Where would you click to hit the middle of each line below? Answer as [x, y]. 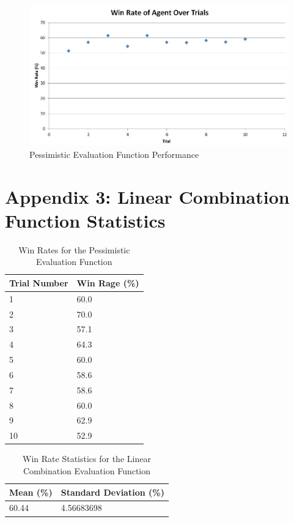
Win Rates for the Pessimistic [74, 249]
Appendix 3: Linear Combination [147, 196]
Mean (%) [31, 492]
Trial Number [39, 282]
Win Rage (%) [108, 282]
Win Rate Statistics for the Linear [87, 459]
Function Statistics [85, 220]
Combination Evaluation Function [87, 471]
